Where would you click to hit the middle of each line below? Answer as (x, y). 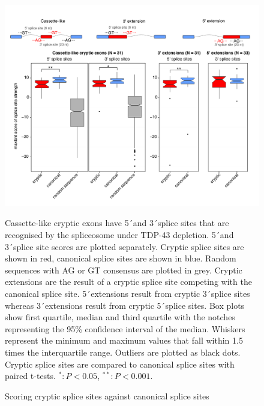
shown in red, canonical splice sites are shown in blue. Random (121, 258)
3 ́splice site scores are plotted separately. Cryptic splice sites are (124, 246)
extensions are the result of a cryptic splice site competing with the (128, 282)
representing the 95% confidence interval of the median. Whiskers (125, 328)
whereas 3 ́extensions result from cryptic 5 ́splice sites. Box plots (125, 305)
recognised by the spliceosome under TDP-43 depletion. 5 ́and (119, 234)
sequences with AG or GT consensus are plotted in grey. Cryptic (124, 270)
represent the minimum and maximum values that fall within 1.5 (124, 340)
